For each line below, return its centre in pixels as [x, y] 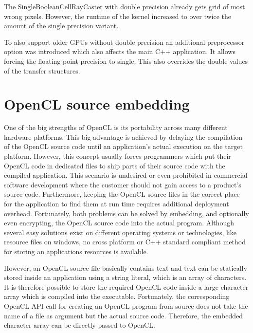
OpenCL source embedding [97, 104]
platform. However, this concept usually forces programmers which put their [117, 156]
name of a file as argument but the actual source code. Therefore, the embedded [124, 315]
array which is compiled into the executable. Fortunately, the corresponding [117, 296]
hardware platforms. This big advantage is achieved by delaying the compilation [123, 137]
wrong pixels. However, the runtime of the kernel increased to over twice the [117, 16]
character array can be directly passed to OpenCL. [80, 325]
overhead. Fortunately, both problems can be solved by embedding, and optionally [126, 213]
